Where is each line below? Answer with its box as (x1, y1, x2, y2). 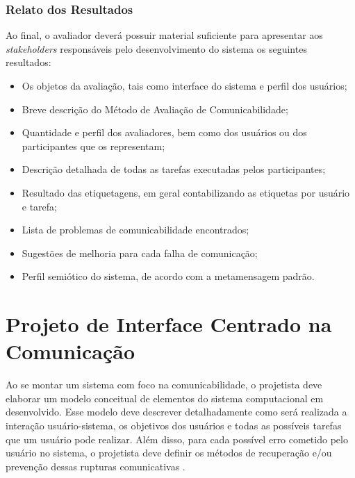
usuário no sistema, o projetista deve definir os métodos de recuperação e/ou (6, 445, 332, 460)
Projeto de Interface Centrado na (6, 310, 332, 338)
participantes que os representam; (22, 138, 165, 153)
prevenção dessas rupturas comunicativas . (6, 459, 185, 473)
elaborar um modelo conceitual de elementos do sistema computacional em (6, 390, 324, 405)
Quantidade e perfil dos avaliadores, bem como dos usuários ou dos (22, 125, 307, 140)
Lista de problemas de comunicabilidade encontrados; (22, 222, 249, 237)
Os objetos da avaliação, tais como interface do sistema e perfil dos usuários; (22, 79, 347, 92)
